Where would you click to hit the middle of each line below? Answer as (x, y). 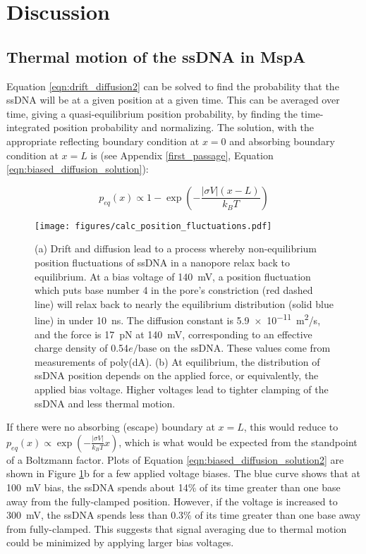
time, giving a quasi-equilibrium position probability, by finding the (152, 113)
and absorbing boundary (282, 141)
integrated (28, 127)
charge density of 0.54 (82, 348)
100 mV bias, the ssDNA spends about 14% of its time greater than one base (173, 487)
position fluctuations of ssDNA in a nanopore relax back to (162, 262)
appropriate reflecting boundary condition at (103, 141)
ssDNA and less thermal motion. (105, 403)
